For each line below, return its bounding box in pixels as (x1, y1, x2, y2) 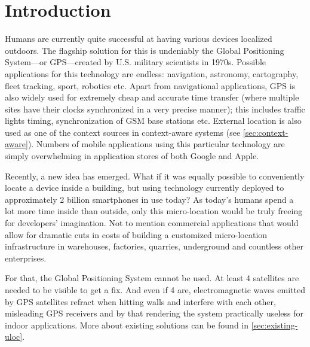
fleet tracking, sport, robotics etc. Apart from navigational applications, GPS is (5, 79, 296, 92)
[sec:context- (243, 126, 288, 138)
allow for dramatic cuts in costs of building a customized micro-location (5, 228, 268, 241)
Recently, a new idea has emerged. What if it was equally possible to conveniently (5, 169, 305, 182)
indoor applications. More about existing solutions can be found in (5, 318, 249, 331)
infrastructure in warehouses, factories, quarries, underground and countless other (5, 240, 303, 252)
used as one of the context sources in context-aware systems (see (5, 126, 241, 138)
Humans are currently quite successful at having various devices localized (5, 32, 272, 45)
